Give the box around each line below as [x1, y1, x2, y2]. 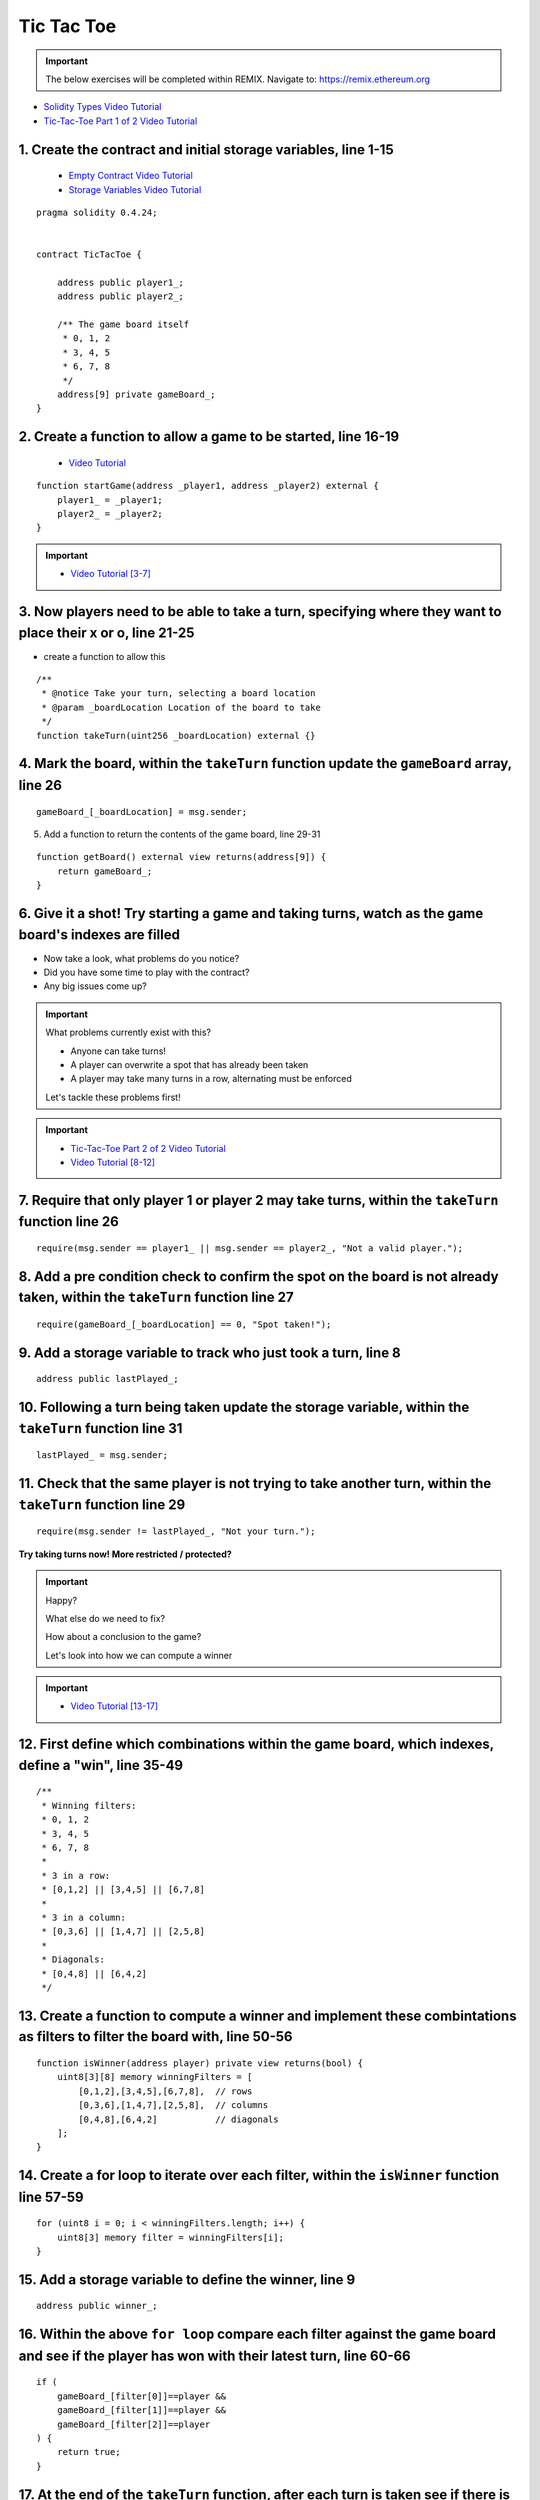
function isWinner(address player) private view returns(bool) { [36, 2057, 364, 2069]
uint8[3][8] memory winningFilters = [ [56, 2071, 253, 2083]
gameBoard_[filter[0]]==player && [56, 2390, 227, 2402]
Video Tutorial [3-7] [70, 568, 152, 580]
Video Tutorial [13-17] [70, 1700, 159, 1712]
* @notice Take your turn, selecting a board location [41, 688, 316, 699]
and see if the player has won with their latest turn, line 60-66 [18, 2347, 411, 2364]
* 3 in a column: [41, 1911, 127, 1923]
